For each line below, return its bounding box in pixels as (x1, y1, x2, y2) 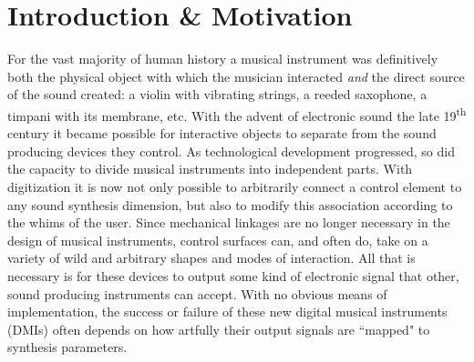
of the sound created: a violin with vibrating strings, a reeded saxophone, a (7, 85, 428, 104)
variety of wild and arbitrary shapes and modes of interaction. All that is (7, 248, 416, 267)
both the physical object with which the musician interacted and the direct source (7, 66, 465, 85)
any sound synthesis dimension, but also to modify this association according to (7, 195, 453, 214)
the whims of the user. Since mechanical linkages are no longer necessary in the (7, 213, 450, 232)
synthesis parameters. (7, 337, 128, 357)
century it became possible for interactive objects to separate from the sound (7, 124, 437, 143)
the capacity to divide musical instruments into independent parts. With (7, 159, 413, 178)
